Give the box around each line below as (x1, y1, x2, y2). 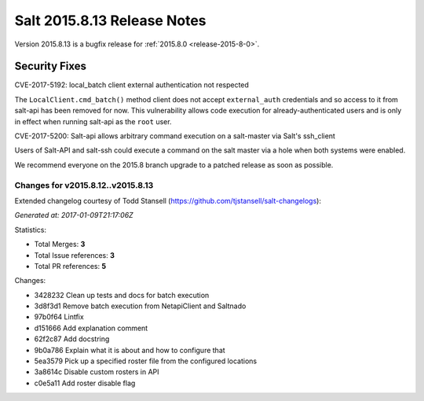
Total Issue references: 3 (34, 250, 115, 259)
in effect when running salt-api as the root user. (14, 116, 172, 126)
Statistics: (14, 225, 47, 234)
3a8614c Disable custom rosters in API (34, 367, 160, 377)
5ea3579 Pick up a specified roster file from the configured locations (34, 356, 258, 366)
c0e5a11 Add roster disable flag (34, 378, 136, 388)
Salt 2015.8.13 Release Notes (14, 12, 207, 29)
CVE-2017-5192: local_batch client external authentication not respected (14, 80, 249, 90)
